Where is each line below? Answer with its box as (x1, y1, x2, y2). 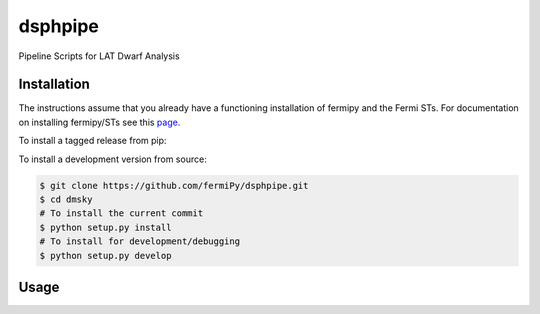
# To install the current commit (39, 208, 204, 219)
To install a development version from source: (18, 153, 207, 165)
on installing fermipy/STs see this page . (18, 116, 181, 128)
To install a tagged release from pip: (18, 135, 167, 147)
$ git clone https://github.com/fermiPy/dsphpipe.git (39, 180, 309, 191)
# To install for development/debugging (39, 236, 240, 247)
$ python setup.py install (39, 221, 172, 233)
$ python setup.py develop (39, 250, 172, 261)
